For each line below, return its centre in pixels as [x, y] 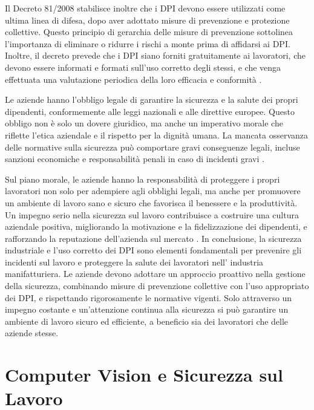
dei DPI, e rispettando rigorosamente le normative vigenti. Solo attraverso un [149, 297]
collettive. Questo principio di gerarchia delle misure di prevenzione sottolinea [149, 32]
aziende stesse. [32, 333]
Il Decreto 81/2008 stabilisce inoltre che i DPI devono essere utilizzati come [145, 8]
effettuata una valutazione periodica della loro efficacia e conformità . [133, 79]
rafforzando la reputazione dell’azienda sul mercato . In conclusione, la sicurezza [153, 238]
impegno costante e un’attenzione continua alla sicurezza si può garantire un [147, 309]
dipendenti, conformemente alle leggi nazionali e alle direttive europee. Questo [150, 111]
